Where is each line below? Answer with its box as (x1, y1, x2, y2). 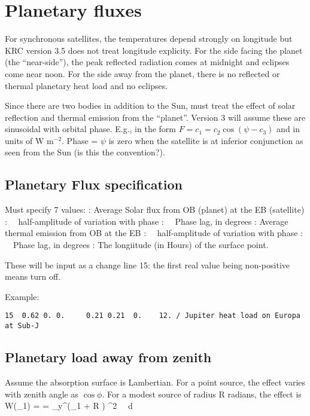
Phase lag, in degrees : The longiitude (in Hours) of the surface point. (13, 238, 269, 251)
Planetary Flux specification (5, 175, 183, 194)
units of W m (5, 134, 54, 146)
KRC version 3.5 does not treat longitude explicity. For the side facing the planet (5, 44, 303, 56)
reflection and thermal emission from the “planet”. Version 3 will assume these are (5, 111, 306, 123)
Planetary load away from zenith (5, 348, 212, 366)
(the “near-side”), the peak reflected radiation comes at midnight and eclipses (5, 56, 290, 68)
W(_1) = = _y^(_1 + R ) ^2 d (5, 399, 133, 412)
